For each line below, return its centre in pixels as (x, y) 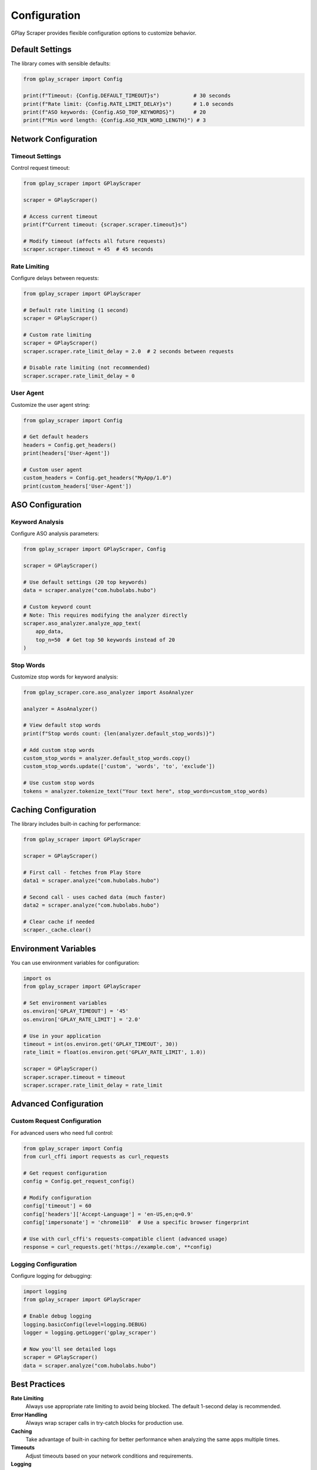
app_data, (50, 632)
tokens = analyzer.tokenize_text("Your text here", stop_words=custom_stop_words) (146, 791)
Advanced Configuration (57, 1104)
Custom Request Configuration (56, 1121)
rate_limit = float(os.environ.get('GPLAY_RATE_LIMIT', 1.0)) (114, 1052)
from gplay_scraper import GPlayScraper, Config (95, 549)
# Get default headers (56, 437)
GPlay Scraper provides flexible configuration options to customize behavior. (104, 33)
